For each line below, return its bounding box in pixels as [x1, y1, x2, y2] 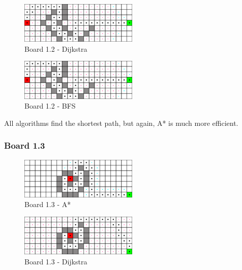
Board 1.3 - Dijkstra [24, 256, 87, 266]
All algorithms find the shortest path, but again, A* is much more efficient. [4, 117, 238, 128]
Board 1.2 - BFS [24, 100, 76, 111]
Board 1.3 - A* [24, 199, 71, 210]
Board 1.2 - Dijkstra [24, 43, 87, 54]
